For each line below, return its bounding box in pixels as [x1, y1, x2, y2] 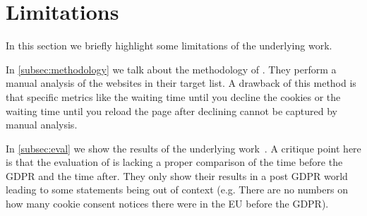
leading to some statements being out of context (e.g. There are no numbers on [6, 182, 348, 197]
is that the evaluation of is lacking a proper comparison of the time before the [6, 155, 343, 169]
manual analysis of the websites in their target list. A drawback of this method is [6, 76, 356, 90]
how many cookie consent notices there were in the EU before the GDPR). [6, 196, 329, 211]
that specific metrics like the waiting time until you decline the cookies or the [6, 89, 341, 104]
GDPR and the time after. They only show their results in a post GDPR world [6, 168, 348, 183]
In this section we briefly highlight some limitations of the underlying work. [6, 38, 332, 53]
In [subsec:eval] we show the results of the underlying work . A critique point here [6, 140, 361, 155]
